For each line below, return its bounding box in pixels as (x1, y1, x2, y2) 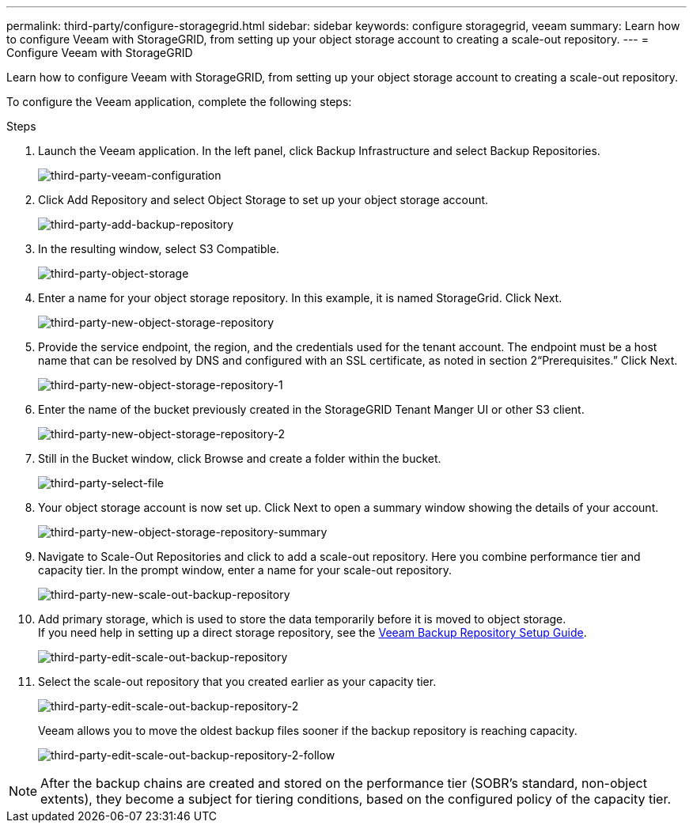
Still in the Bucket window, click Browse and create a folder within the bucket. (38, 452, 441, 465)
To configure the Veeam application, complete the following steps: (6, 95, 352, 108)
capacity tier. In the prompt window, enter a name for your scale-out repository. (38, 563, 453, 577)
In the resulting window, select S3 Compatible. (38, 242, 280, 256)
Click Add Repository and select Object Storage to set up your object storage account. (38, 193, 489, 206)
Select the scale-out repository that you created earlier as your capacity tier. (38, 675, 437, 688)
